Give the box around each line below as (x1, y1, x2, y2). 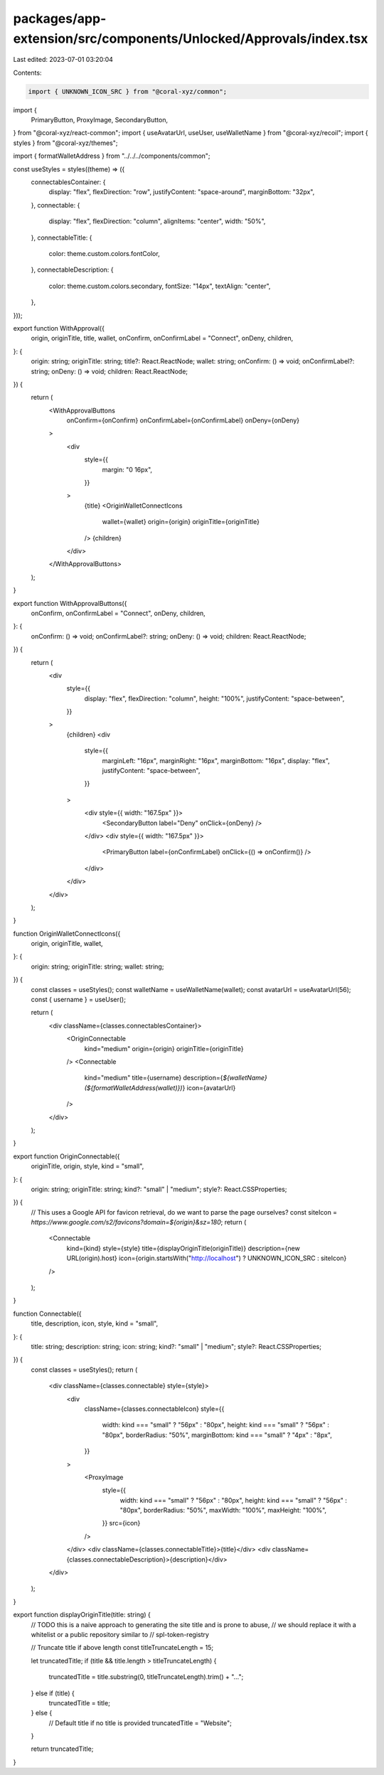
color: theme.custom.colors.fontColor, (48, 250, 160, 257)
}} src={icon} (102, 1519, 141, 1528)
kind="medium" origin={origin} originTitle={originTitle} (84, 1044, 244, 1052)
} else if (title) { (31, 1689, 75, 1697)
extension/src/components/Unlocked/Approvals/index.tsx (13, 31, 368, 46)
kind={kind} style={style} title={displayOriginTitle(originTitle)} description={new (66, 1244, 300, 1252)
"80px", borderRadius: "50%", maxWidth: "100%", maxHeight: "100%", (119, 1506, 327, 1515)
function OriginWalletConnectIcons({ (13, 929, 121, 938)
